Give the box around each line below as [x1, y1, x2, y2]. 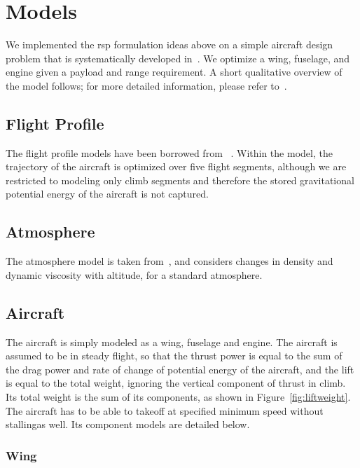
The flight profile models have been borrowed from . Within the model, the [6, 145, 333, 160]
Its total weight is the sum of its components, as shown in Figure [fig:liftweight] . [6, 390, 351, 404]
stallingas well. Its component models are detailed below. [6, 417, 250, 432]
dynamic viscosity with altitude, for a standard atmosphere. [6, 267, 263, 282]
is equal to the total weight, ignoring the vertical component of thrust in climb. [6, 376, 346, 390]
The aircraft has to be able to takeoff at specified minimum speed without [6, 403, 324, 418]
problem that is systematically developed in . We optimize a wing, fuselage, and [6, 50, 350, 65]
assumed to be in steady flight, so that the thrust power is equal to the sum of [6, 348, 342, 363]
